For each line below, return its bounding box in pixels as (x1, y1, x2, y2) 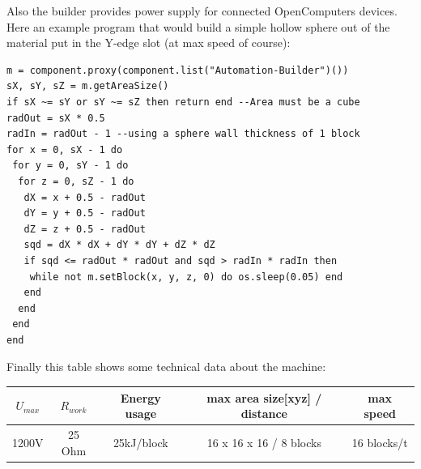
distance (240, 405, 287, 422)
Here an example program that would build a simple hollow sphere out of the (6, 18, 390, 35)
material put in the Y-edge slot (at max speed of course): (6, 34, 291, 51)
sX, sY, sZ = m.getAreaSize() (6, 80, 169, 92)
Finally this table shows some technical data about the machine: (6, 358, 326, 375)
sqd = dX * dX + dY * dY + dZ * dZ (23, 239, 215, 251)
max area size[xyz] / (206, 389, 322, 406)
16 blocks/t (351, 433, 408, 450)
